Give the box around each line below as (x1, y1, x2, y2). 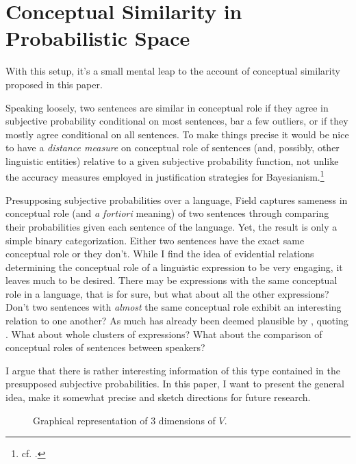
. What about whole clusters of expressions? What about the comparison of (5, 326, 322, 341)
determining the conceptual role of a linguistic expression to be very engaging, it (5, 259, 343, 274)
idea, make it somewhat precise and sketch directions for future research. (5, 390, 311, 404)
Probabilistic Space (5, 24, 190, 52)
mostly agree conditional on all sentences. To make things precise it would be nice (5, 127, 349, 141)
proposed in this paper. (5, 77, 103, 91)
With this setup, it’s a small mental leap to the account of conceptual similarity (5, 64, 340, 78)
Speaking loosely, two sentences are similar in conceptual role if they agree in (5, 100, 329, 114)
